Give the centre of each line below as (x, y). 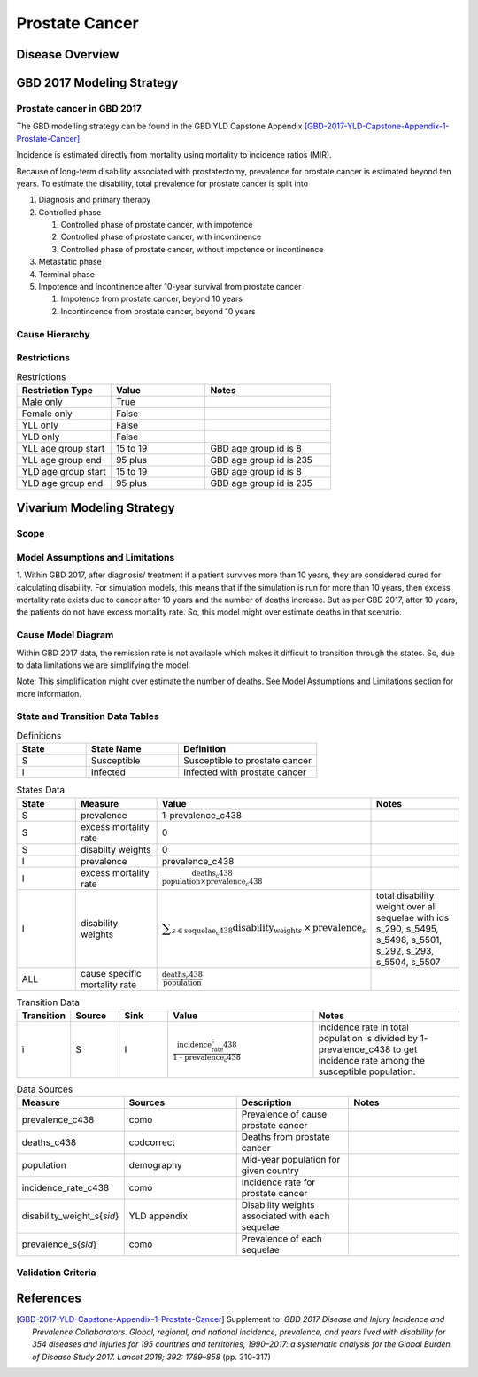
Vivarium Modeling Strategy (96, 508)
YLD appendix (158, 1216)
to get (405, 1049)
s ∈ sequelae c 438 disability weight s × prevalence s (269, 929)
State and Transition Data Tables (88, 716)
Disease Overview (68, 54)
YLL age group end (62, 460)
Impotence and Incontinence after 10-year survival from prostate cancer (170, 287)
